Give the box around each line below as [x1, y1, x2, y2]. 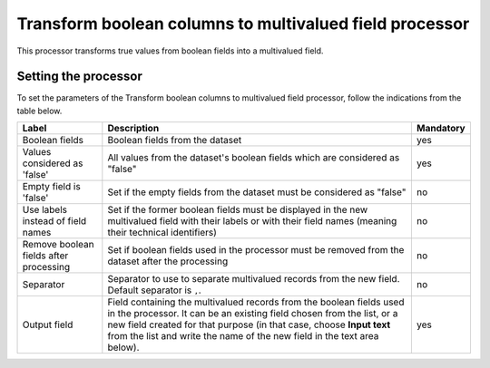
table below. [16, 105, 63, 116]
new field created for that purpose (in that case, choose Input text [107, 318, 391, 331]
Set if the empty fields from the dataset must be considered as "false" [107, 186, 407, 199]
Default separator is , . [107, 284, 201, 296]
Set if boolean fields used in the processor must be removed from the [107, 244, 405, 257]
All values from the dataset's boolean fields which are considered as [107, 151, 400, 164]
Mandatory [416, 122, 466, 135]
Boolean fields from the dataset [107, 134, 242, 147]
